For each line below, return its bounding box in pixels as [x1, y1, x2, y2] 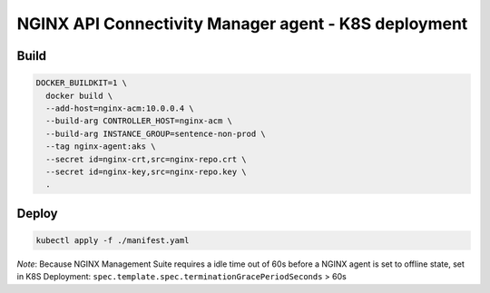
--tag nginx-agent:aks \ [45, 142, 156, 151]
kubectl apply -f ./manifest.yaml [35, 235, 190, 245]
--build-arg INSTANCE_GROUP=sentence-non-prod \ [45, 128, 267, 139]
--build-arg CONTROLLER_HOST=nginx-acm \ [45, 116, 233, 126]
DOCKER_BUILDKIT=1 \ [35, 78, 127, 88]
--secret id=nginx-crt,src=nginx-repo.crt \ [45, 154, 247, 164]
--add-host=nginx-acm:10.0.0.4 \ [45, 103, 194, 113]
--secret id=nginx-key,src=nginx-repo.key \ [45, 166, 247, 177]
